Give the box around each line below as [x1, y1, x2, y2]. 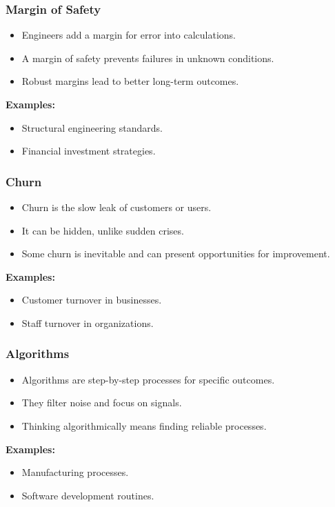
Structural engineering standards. [21, 120, 163, 135]
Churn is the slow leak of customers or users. [21, 200, 212, 214]
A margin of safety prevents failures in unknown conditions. [21, 50, 274, 65]
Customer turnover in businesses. [21, 292, 162, 307]
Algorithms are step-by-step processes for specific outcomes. [21, 372, 275, 386]
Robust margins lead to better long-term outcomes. [21, 74, 239, 88]
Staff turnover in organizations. [21, 315, 154, 330]
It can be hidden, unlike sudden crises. [21, 223, 184, 237]
